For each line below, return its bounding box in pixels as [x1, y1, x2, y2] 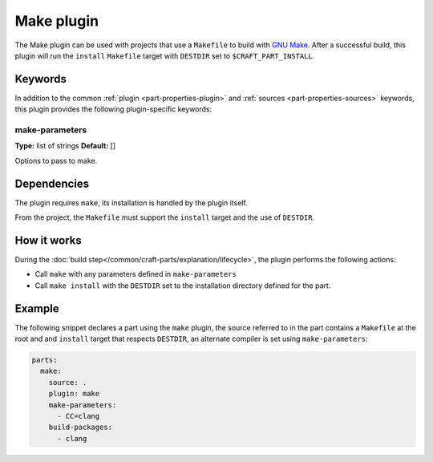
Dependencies [14, 176, 90, 190]
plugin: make [48, 389, 100, 399]
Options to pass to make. [14, 156, 98, 165]
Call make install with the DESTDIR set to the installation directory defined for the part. [34, 281, 331, 290]
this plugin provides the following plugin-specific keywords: [14, 104, 212, 114]
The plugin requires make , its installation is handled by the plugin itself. [14, 197, 248, 208]
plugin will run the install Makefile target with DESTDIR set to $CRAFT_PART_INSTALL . [14, 51, 315, 60]
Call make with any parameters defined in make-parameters [34, 269, 237, 279]
